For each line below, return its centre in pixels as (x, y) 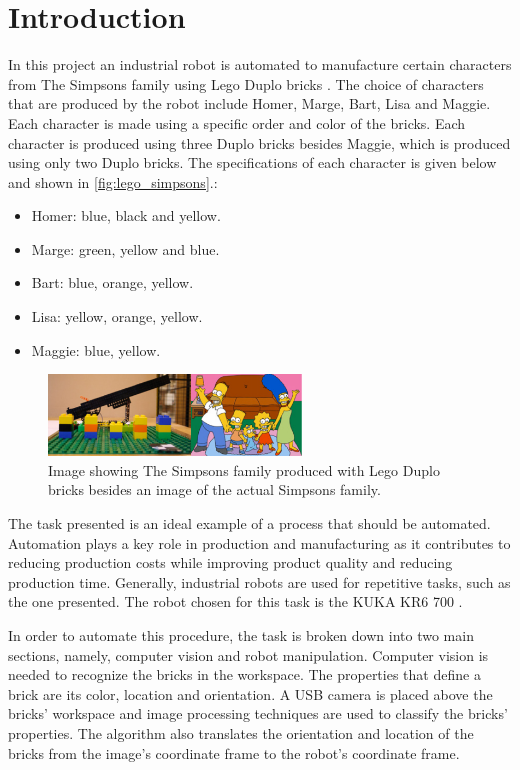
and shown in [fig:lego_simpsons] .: (113, 181)
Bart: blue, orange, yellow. (112, 282)
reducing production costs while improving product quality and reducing (230, 562)
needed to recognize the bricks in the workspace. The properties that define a (244, 674)
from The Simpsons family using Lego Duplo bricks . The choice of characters (246, 83)
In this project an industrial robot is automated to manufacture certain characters (260, 64)
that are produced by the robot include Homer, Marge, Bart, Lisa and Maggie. (249, 103)
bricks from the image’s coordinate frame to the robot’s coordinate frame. (234, 752)
